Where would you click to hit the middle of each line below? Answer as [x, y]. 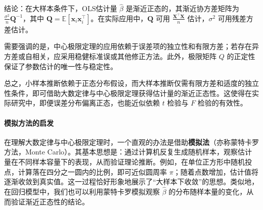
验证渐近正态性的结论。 [50, 201]
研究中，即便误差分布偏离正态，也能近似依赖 [85, 103]
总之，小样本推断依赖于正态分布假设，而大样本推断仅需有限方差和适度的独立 [131, 83]
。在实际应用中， [119, 18]
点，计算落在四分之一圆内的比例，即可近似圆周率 [85, 171]
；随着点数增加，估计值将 [216, 171]
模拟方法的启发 [29, 122]
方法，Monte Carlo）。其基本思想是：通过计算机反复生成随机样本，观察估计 [128, 152]
